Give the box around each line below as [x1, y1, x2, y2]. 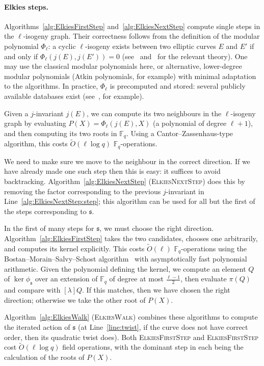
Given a [4, 108, 29, 118]
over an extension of [35, 273, 98, 284]
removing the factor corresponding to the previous [4, 186, 161, 196]
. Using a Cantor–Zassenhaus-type [126, 127, 233, 138]
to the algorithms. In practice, [4, 81, 98, 91]
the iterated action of [4, 322, 70, 332]
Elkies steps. [4, 1, 48, 12]
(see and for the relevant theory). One [122, 50, 248, 61]
